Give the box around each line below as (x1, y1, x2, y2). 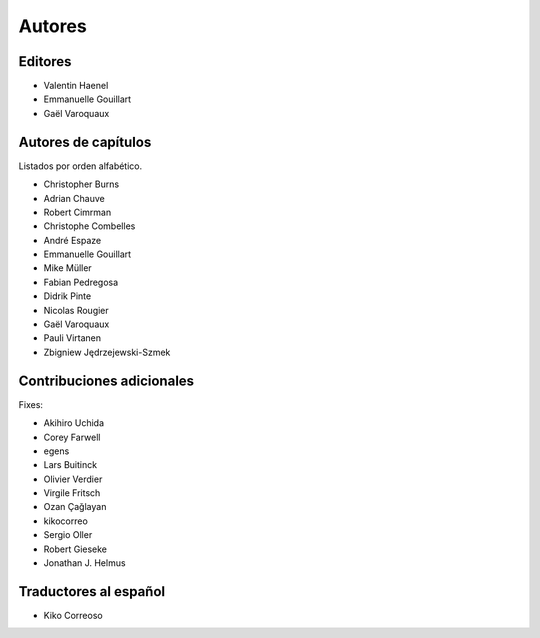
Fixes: (18, 398, 44, 410)
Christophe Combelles (43, 220, 136, 232)
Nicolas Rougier (43, 304, 109, 316)
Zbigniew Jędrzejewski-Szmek (43, 346, 171, 358)
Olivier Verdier (43, 473, 103, 485)
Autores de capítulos (18, 133, 152, 150)
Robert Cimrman (43, 206, 112, 218)
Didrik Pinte (43, 290, 92, 302)
